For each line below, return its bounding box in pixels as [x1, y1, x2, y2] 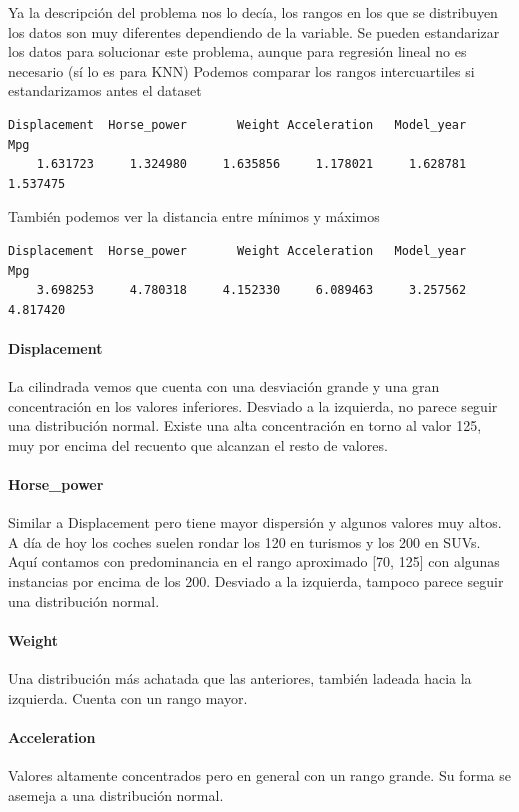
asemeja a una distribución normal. [8, 784, 224, 805]
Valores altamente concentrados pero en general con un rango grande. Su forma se [8, 765, 511, 786]
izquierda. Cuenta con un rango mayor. [8, 687, 248, 708]
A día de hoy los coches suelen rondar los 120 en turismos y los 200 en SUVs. [8, 531, 481, 552]
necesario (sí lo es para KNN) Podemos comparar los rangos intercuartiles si [8, 60, 475, 81]
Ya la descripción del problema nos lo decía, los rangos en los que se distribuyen [8, 2, 498, 22]
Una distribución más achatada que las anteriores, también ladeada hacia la [8, 668, 472, 689]
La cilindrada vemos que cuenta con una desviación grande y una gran [8, 376, 440, 397]
